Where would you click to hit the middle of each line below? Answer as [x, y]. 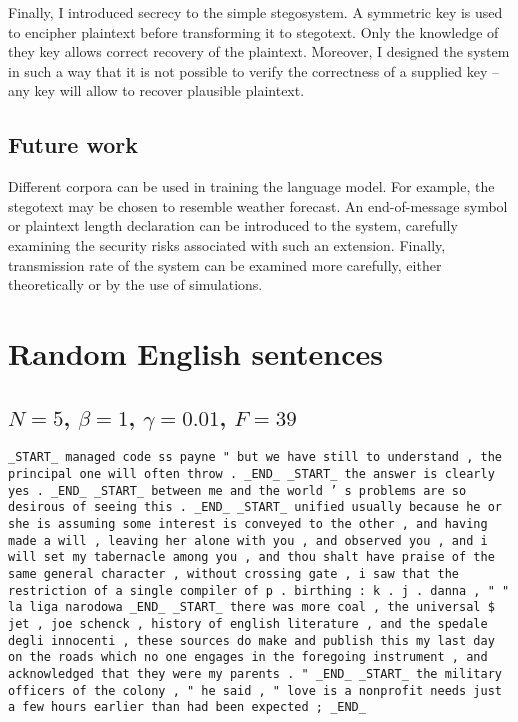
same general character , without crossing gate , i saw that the [234, 573]
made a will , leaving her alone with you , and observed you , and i [248, 540]
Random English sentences [196, 352]
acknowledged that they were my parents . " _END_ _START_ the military [255, 673]
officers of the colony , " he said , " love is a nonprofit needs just [255, 690]
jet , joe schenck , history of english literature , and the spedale [248, 623]
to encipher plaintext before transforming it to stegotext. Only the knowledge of [253, 31]
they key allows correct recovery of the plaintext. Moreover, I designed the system [259, 51]
